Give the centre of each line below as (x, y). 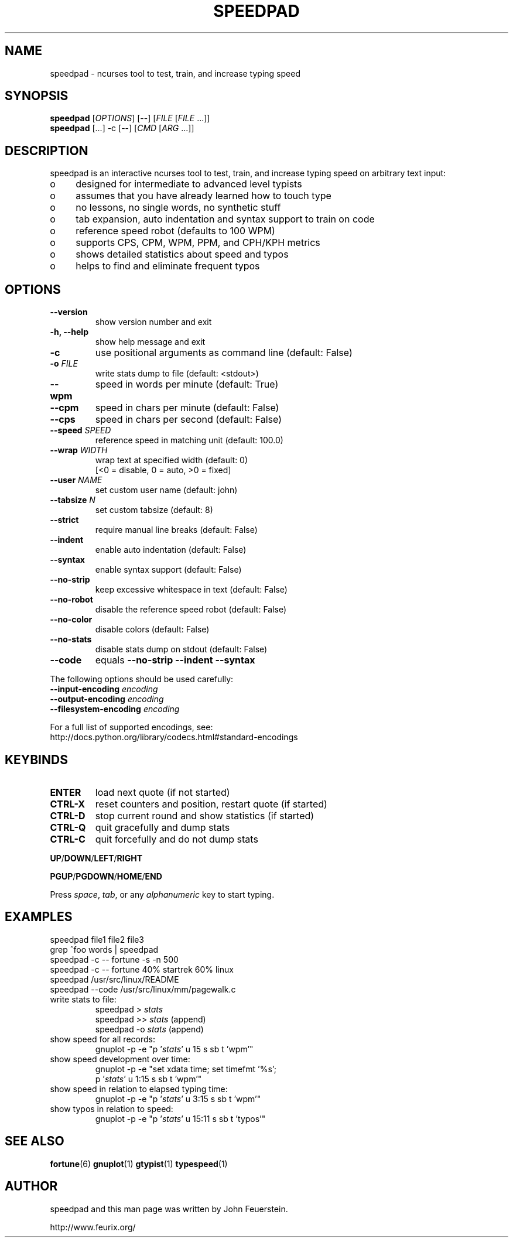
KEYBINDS (36, 759)
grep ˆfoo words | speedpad (104, 949)
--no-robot (71, 600)
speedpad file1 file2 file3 (97, 939)
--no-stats (71, 639)
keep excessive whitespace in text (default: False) (191, 590)
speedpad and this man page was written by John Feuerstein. (169, 1209)
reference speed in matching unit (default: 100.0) (189, 440)
